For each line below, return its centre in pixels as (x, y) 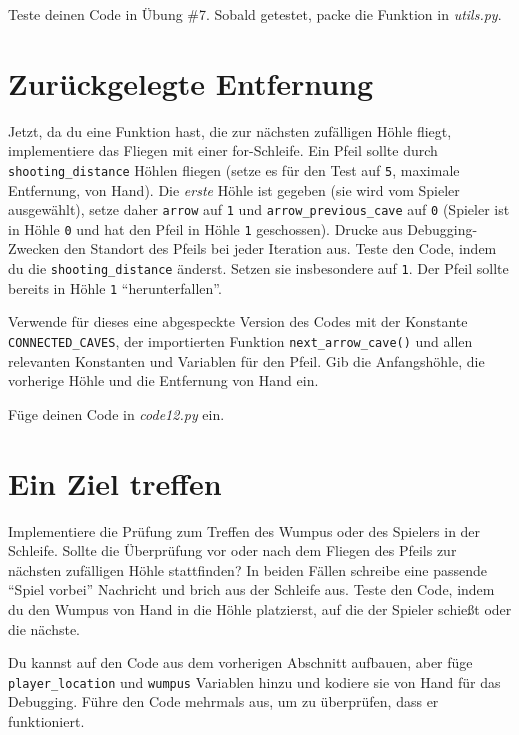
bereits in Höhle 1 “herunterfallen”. (115, 287)
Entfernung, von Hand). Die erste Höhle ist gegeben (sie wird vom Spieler (234, 189)
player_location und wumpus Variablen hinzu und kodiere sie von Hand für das (254, 681)
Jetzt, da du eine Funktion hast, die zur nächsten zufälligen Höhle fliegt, (230, 130)
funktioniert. (46, 720)
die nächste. (44, 628)
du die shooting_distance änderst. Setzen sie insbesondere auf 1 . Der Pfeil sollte (258, 268)
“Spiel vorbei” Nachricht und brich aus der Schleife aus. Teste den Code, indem (251, 589)
